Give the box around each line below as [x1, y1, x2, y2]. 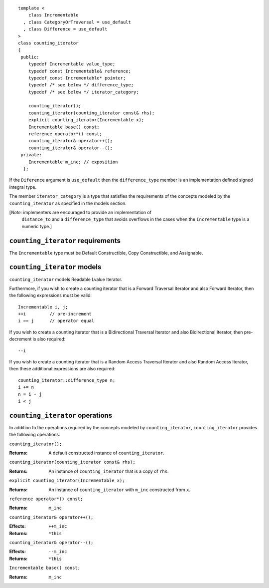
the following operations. [9, 432, 61, 438]
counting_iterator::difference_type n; [18, 377, 116, 383]
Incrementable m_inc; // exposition [28, 159, 118, 165]
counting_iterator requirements [9, 236, 121, 245]
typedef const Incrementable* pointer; [28, 75, 126, 81]
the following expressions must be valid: [9, 293, 92, 298]
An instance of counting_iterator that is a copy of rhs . [48, 468, 169, 474]
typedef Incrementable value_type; [28, 61, 116, 67]
